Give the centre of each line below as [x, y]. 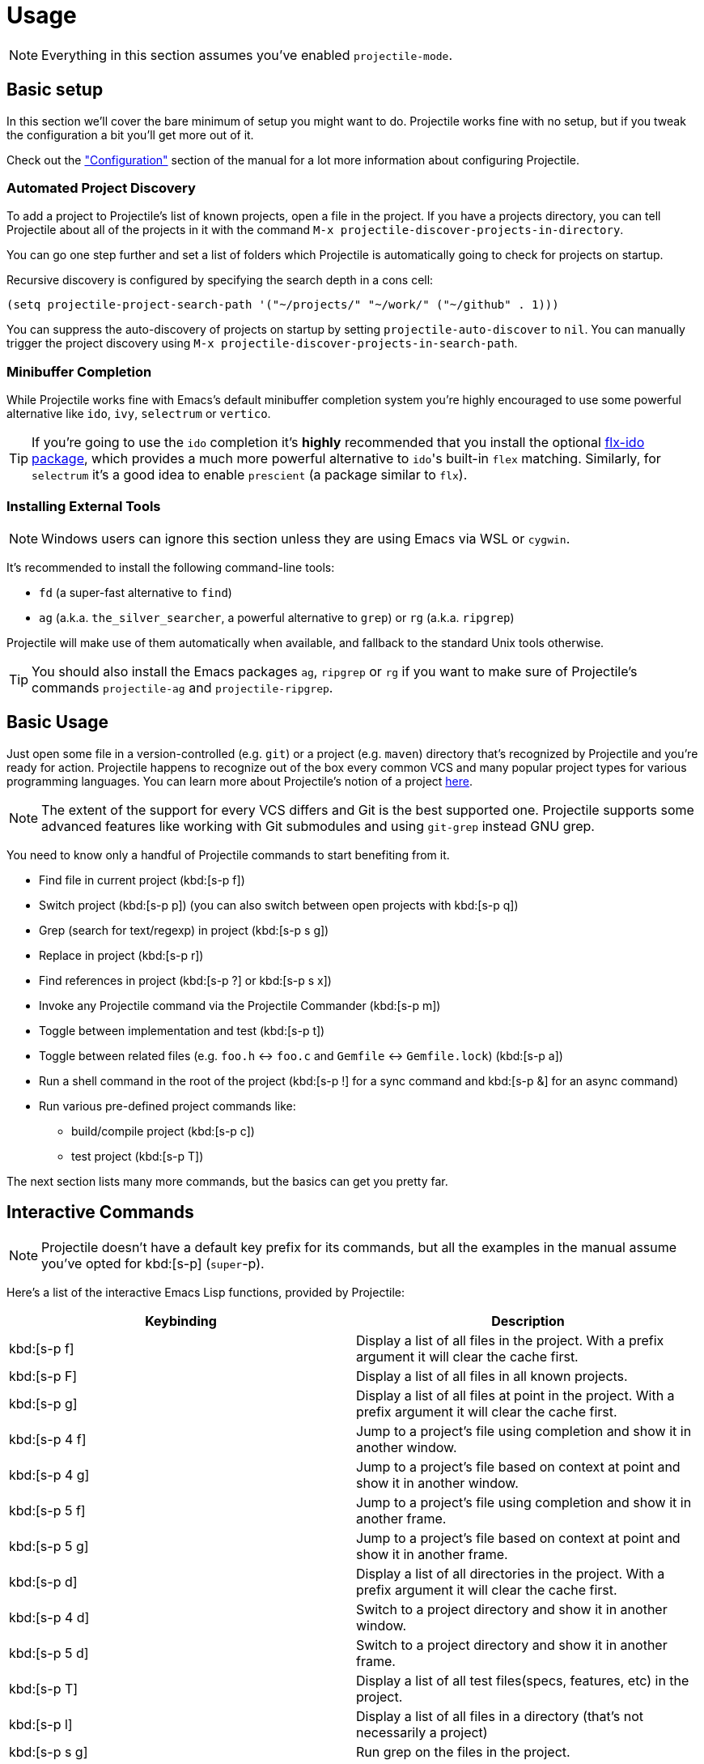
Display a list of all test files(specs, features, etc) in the [523, 1680]
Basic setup [55, 90]
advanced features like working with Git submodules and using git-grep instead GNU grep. [318, 826]
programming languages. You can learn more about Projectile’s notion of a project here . [240, 781]
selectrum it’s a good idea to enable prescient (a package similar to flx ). [250, 475]
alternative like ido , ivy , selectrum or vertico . [139, 414]
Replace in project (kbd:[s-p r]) [121, 955]
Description [528, 1321]
